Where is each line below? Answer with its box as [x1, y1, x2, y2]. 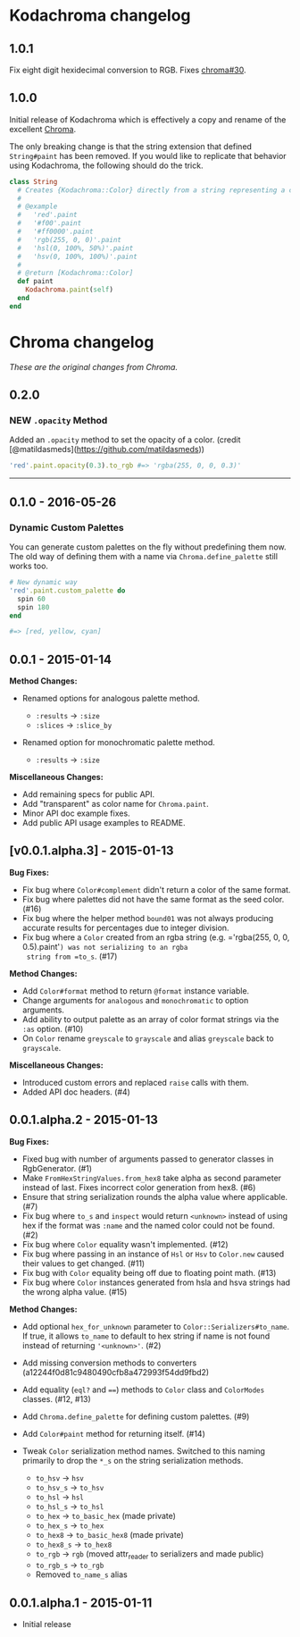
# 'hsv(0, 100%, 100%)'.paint [17, 252, 138, 261]
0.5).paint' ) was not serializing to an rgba [21, 941, 188, 952]
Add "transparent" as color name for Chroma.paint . [21, 799, 209, 810]
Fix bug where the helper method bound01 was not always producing [21, 912, 274, 923]
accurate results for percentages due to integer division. [21, 922, 229, 933]
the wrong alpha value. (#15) [21, 1286, 128, 1297]
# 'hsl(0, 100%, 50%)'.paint [17, 243, 134, 253]
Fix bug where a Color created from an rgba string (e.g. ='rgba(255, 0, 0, [21, 931, 290, 943]
